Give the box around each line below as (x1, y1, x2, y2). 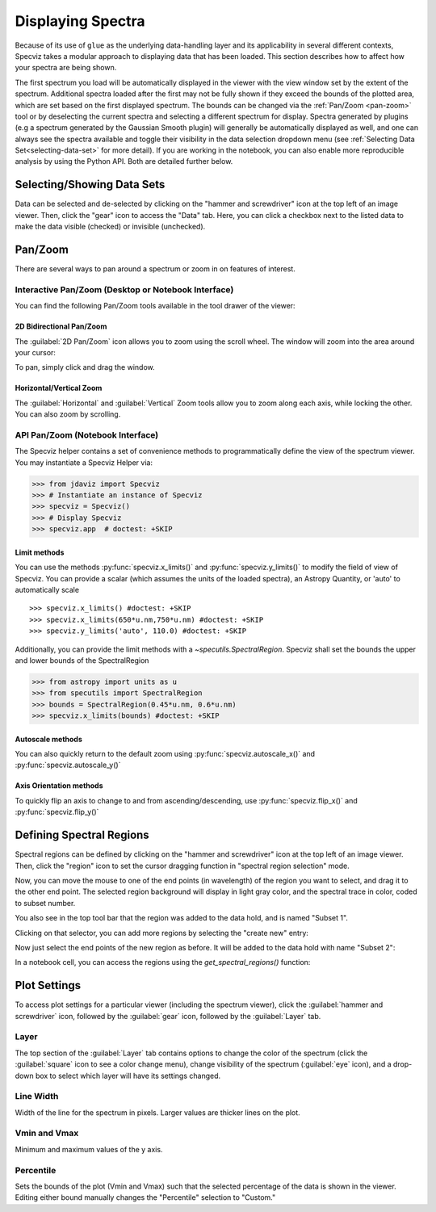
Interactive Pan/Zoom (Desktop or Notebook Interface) (15, 283, 234, 295)
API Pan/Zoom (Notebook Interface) (15, 429, 159, 440)
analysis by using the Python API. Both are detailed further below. (15, 157, 233, 166)
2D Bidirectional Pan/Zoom (15, 321, 107, 331)
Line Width (15, 1091, 59, 1102)
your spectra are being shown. (15, 63, 117, 73)
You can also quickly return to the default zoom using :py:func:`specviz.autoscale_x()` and (15, 749, 315, 759)
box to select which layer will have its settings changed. (35, 1071, 221, 1080)
